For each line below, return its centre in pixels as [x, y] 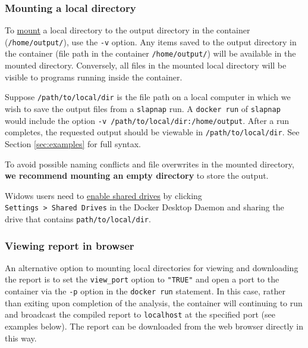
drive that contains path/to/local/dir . [78, 218]
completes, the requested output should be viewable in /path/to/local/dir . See [152, 132]
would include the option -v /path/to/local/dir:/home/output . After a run [147, 120]
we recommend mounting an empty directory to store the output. [137, 175]
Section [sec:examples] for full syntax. [73, 143]
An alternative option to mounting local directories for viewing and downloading [152, 267]
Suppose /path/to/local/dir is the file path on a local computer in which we [148, 97]
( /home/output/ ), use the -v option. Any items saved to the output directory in [151, 41]
